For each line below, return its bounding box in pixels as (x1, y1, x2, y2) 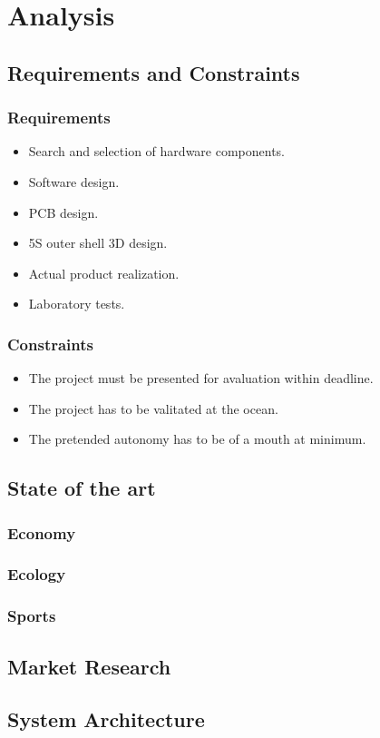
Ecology (7, 563, 66, 585)
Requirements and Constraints (7, 58, 300, 86)
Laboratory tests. (28, 294, 125, 313)
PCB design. (28, 202, 99, 221)
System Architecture (7, 705, 205, 733)
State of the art (7, 474, 156, 502)
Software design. (28, 172, 120, 191)
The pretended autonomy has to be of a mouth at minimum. (28, 429, 366, 448)
